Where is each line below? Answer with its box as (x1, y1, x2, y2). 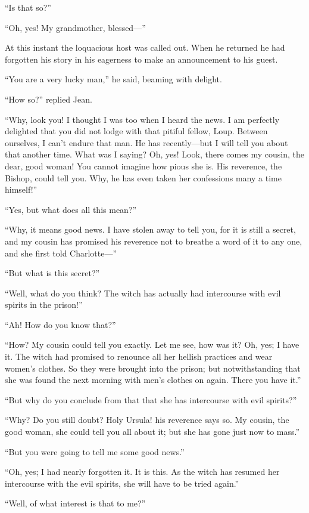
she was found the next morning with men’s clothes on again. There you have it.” (5, 373, 301, 386)
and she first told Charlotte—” (5, 246, 117, 259)
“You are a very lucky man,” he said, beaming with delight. (5, 73, 222, 85)
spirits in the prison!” (5, 298, 83, 311)
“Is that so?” (5, 1, 51, 13)
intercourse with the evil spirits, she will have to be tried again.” (5, 477, 239, 489)
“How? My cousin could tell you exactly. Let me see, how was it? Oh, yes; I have (5, 338, 299, 351)
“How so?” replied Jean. (5, 92, 92, 105)
